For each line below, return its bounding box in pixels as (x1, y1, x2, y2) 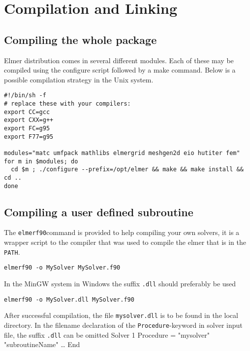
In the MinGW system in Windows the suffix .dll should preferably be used (4, 278, 236, 288)
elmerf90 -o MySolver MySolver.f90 (4, 264, 121, 272)
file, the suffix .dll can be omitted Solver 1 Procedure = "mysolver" (4, 329, 210, 340)
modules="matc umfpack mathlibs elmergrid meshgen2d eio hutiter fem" (4, 149, 240, 156)
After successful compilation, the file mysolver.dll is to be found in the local (4, 310, 238, 320)
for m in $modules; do (4, 157, 78, 165)
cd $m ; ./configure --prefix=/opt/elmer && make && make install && (11, 166, 244, 173)
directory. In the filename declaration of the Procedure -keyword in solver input (4, 319, 243, 330)
